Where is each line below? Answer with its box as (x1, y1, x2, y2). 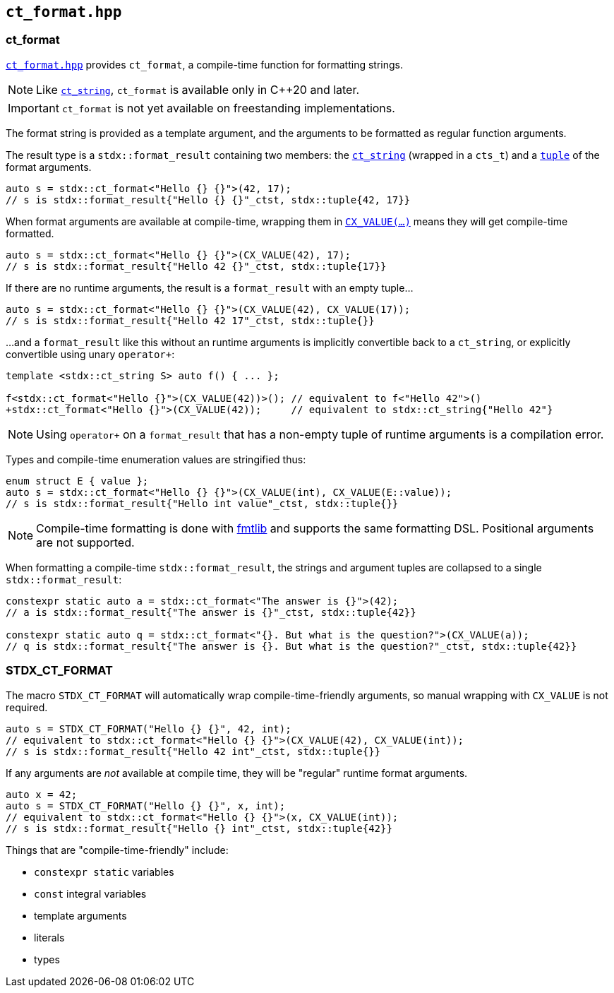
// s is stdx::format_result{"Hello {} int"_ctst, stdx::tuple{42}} (6, 822, 392, 834)
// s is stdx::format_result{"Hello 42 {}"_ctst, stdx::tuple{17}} (6, 260, 387, 272)
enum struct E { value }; (6, 475, 149, 487)
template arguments (34, 909, 127, 922)
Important (8, 100, 59, 115)
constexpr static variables (34, 865, 174, 878)
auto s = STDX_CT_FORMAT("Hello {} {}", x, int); (6, 799, 286, 811)
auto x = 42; (6, 788, 78, 800)
